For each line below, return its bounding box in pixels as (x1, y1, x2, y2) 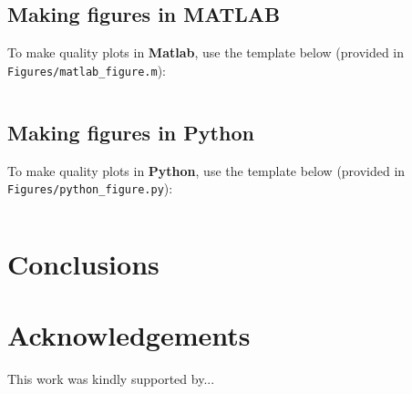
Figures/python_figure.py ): (7, 179, 173, 198)
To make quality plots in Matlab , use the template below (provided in (7, 43, 405, 62)
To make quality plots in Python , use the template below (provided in (7, 161, 406, 180)
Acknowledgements (7, 316, 251, 354)
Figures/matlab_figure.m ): (7, 60, 166, 79)
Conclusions (7, 245, 160, 283)
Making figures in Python (7, 118, 254, 146)
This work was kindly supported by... (7, 369, 215, 389)
